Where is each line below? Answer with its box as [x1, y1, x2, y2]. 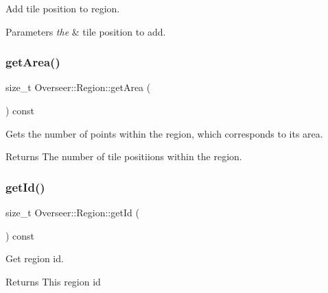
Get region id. [5, 251, 64, 266]
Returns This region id [5, 274, 101, 288]
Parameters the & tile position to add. [5, 24, 166, 38]
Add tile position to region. [5, 1, 120, 15]
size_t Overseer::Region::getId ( [5, 205, 139, 219]
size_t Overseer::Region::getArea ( [5, 80, 151, 94]
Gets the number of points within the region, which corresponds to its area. [5, 126, 323, 140]
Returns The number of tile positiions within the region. [5, 149, 242, 164]
